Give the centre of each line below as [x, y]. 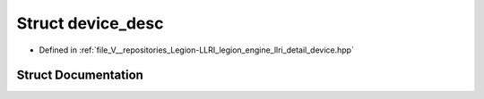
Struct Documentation [80, 75]
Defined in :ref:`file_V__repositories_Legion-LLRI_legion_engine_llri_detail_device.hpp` [196, 50]
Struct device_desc [90, 23]
